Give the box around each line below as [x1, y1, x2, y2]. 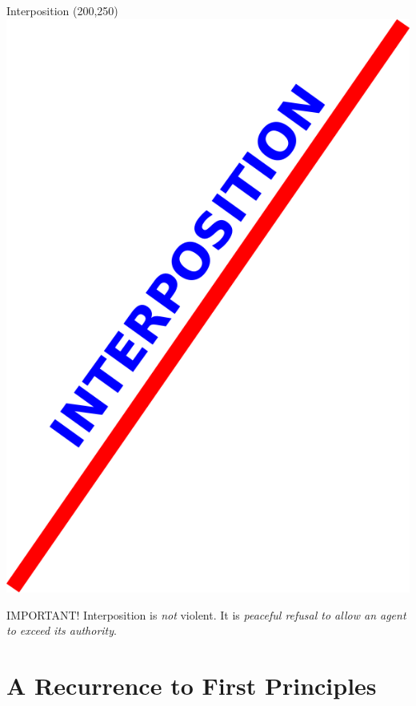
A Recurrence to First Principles [6, 669, 377, 702]
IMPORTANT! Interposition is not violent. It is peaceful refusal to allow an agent [6, 606, 406, 623]
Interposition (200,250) [6, 2, 118, 18]
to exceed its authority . [6, 622, 117, 639]
